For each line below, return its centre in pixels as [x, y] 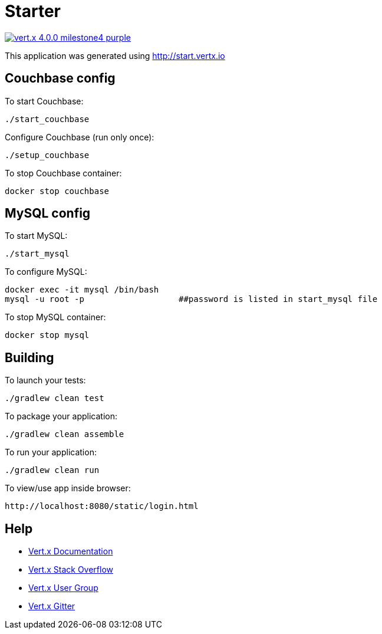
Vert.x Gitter [52, 606]
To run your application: [51, 452]
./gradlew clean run [52, 470]
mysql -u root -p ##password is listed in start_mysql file [191, 299]
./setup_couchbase [47, 155]
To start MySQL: [36, 236]
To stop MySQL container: [55, 317]
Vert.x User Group [63, 588]
